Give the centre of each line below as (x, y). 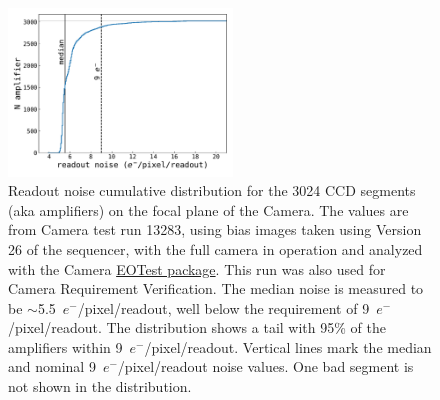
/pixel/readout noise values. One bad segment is (265, 366)
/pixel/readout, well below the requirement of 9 (223, 307)
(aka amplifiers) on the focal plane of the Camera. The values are (208, 209)
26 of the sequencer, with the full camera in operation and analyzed (215, 248)
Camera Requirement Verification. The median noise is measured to (216, 288)
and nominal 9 (52, 366)
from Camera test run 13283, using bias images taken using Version (215, 229)
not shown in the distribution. (100, 386)
